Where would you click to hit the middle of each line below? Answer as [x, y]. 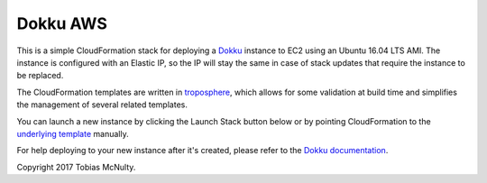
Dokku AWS [62, 23]
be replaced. [40, 76]
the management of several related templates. [102, 105]
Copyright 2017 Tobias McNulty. [76, 167]
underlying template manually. [73, 133]
